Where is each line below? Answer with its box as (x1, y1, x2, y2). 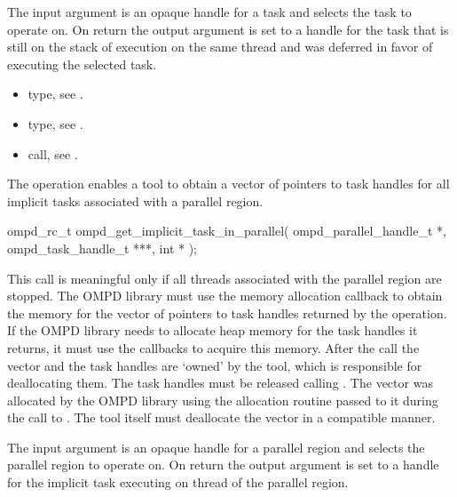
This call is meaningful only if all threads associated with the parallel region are (7, 269, 442, 287)
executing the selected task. (7, 54, 157, 73)
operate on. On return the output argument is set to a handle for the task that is (7, 20, 449, 38)
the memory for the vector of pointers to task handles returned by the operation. (7, 303, 447, 322)
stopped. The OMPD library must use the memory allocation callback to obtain (7, 286, 443, 305)
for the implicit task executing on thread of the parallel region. (7, 473, 349, 492)
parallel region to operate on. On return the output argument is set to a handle (7, 455, 439, 474)
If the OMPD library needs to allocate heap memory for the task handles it (7, 321, 418, 340)
